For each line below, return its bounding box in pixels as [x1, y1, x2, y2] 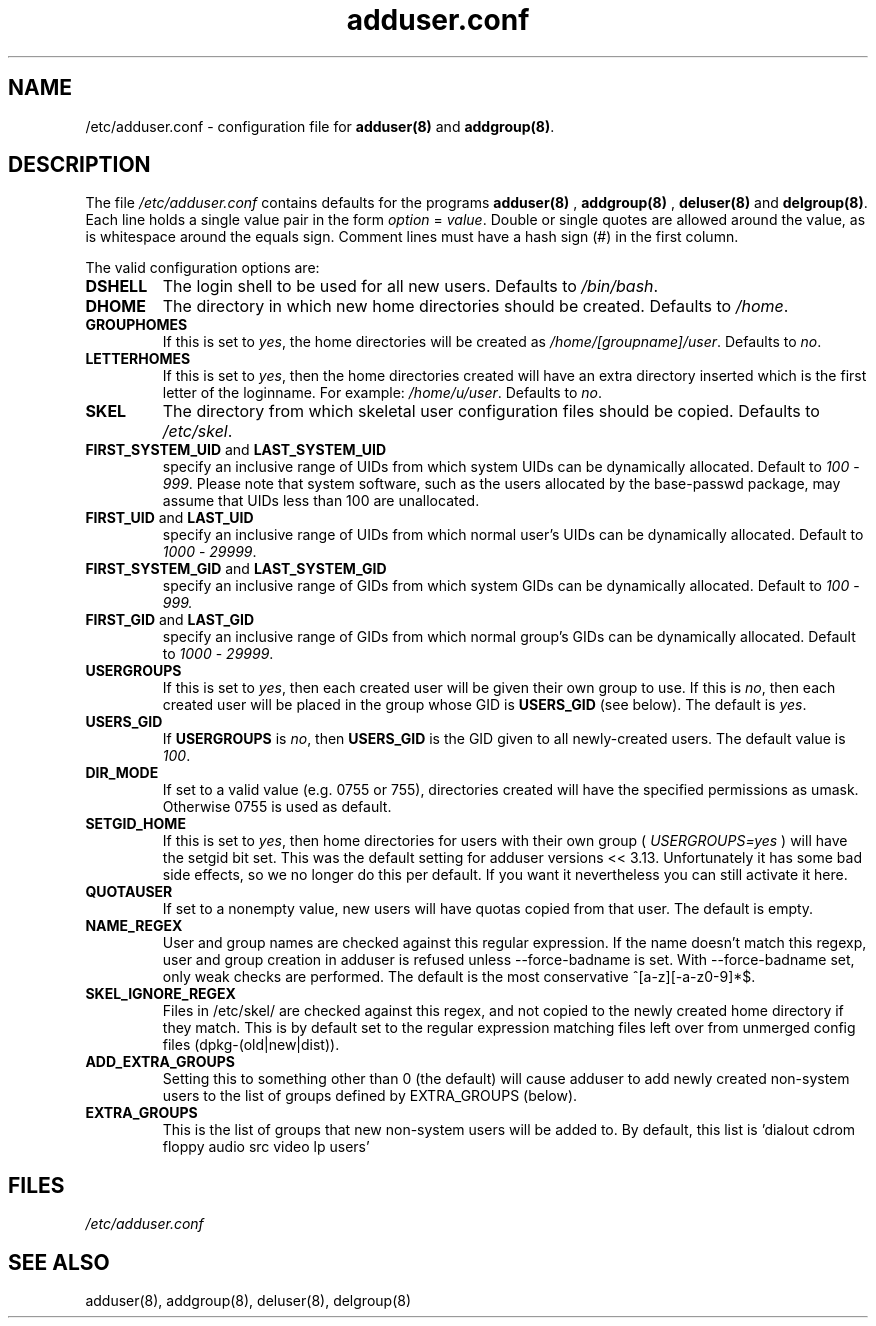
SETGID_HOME [85, 815, 186, 833]
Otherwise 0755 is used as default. [162, 798, 392, 816]
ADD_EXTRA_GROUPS [85, 1053, 236, 1071]
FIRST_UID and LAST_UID [85, 509, 254, 527]
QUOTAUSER [85, 883, 173, 901]
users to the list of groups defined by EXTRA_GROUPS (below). [162, 1087, 578, 1105]
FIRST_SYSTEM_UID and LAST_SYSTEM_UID [85, 441, 387, 459]
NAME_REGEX [85, 917, 183, 935]
